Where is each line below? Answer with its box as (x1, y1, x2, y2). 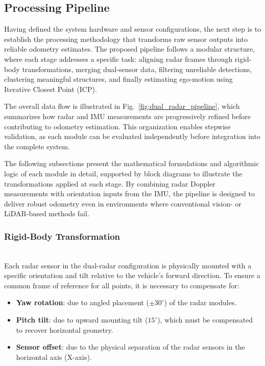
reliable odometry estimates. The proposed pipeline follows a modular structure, (4, 43, 255, 54)
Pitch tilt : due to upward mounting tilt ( (16, 314, 148, 325)
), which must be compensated (157, 314, 253, 325)
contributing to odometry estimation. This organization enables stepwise (4, 121, 231, 131)
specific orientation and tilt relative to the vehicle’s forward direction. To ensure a (4, 270, 260, 281)
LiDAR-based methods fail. (4, 208, 89, 219)
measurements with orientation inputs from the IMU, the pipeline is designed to (4, 188, 255, 199)
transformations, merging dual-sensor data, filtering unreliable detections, (22, 63, 252, 74)
